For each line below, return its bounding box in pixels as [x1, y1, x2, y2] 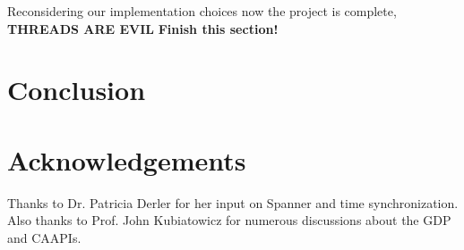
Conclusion [7, 71, 146, 108]
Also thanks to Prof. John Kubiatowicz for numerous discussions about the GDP [7, 211, 451, 229]
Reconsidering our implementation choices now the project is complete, [7, 2, 397, 20]
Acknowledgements [7, 141, 246, 178]
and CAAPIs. [7, 228, 82, 246]
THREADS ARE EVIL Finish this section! [7, 19, 279, 37]
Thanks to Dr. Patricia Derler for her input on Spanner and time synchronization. [7, 193, 459, 212]
